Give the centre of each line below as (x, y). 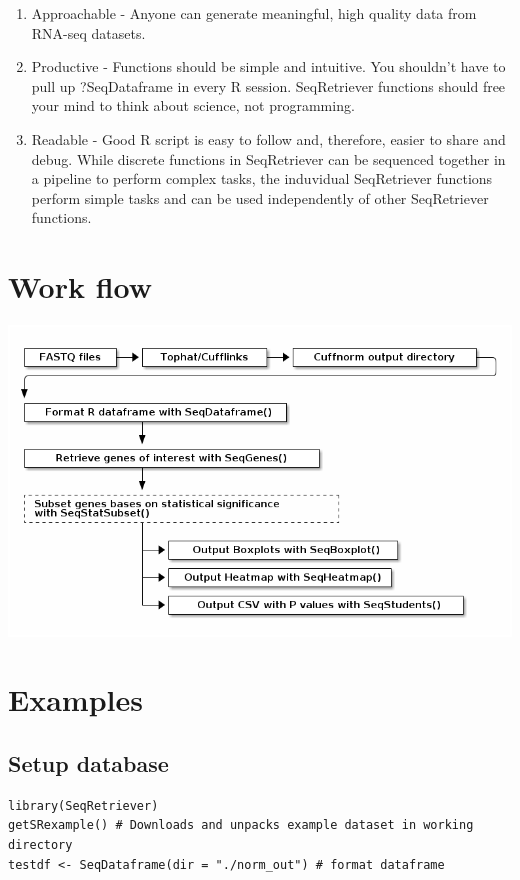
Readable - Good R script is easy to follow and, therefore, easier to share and (268, 138)
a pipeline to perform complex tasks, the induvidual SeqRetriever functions (262, 178)
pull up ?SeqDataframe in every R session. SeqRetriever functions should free (268, 85)
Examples (75, 699)
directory (40, 844)
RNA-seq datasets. (88, 32)
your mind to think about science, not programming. (193, 105)
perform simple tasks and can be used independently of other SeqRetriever (260, 197)
